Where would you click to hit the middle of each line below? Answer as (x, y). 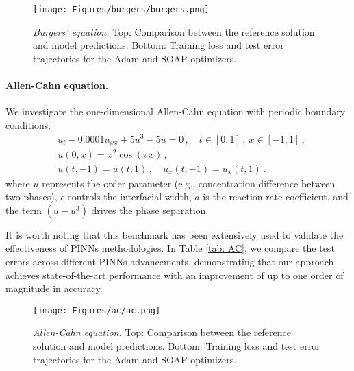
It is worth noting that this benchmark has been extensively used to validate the (175, 234)
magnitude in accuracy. (54, 288)
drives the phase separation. (150, 210)
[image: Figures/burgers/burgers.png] (121, 10)
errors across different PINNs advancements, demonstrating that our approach (170, 262)
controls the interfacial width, (129, 196)
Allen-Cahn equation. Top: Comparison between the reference (162, 332)
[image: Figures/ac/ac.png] (97, 310)
